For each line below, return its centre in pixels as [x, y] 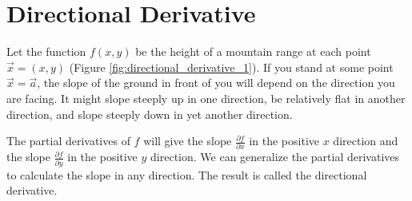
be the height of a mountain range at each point [253, 51]
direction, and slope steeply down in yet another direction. [150, 114]
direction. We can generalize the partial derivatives [275, 157]
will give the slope [188, 141]
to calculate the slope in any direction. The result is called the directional [187, 174]
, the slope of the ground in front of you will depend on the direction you [216, 83]
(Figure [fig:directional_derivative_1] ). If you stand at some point [231, 67]
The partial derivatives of [68, 141]
